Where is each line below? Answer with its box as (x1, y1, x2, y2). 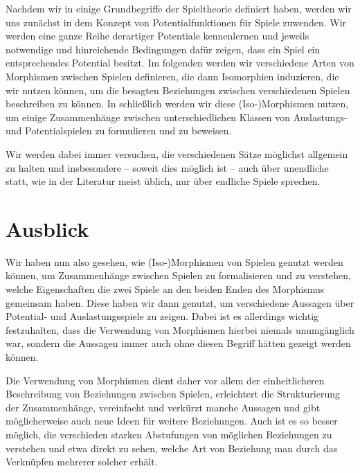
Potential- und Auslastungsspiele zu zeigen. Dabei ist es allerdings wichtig (6, 309, 319, 323)
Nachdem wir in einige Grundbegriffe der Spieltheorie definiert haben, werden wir (6, 1, 352, 15)
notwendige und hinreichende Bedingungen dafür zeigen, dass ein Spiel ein (6, 42, 321, 56)
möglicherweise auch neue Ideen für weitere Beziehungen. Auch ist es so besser (6, 413, 338, 428)
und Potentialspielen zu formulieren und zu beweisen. (6, 123, 232, 138)
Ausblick (6, 214, 89, 242)
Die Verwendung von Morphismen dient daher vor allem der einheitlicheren (6, 373, 325, 387)
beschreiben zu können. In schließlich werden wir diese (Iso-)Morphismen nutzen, (6, 96, 349, 111)
